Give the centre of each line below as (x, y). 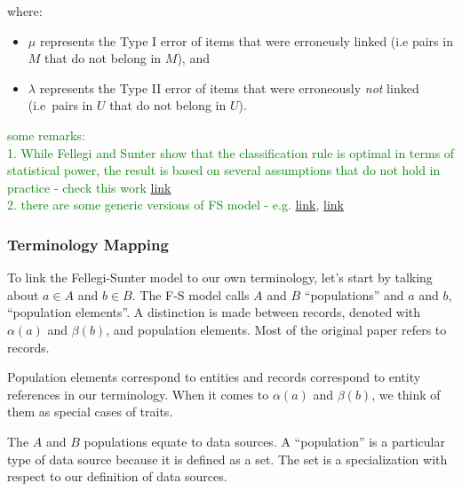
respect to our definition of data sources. (117, 476)
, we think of (406, 394)
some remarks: (46, 135)
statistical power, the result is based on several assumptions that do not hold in (224, 170)
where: (25, 11)
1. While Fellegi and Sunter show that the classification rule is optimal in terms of (231, 152)
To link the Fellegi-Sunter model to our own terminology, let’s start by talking (220, 277)
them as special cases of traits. (90, 412)
